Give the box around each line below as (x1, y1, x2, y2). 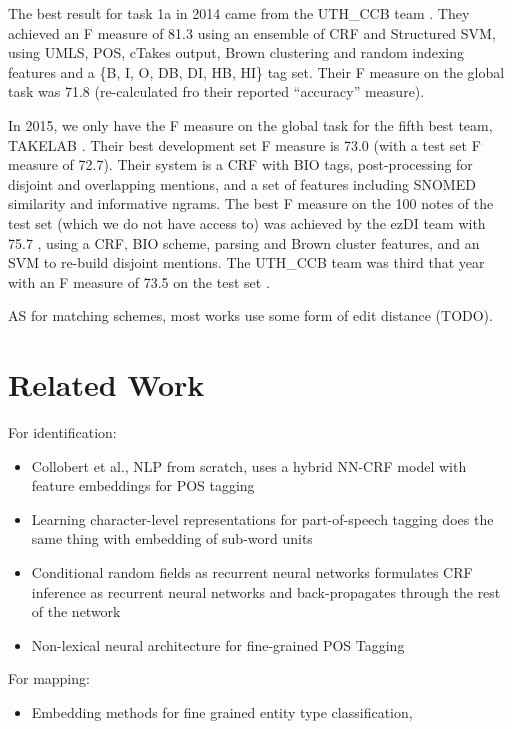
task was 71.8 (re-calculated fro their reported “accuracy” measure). (8, 81, 425, 102)
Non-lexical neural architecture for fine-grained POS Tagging (31, 634, 405, 655)
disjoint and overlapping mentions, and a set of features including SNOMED (8, 173, 476, 194)
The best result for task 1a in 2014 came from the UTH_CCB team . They (8, 3, 470, 23)
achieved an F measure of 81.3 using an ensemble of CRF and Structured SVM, (8, 22, 496, 43)
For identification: (8, 422, 117, 443)
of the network (31, 601, 121, 622)
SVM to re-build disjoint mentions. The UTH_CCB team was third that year (8, 252, 485, 273)
